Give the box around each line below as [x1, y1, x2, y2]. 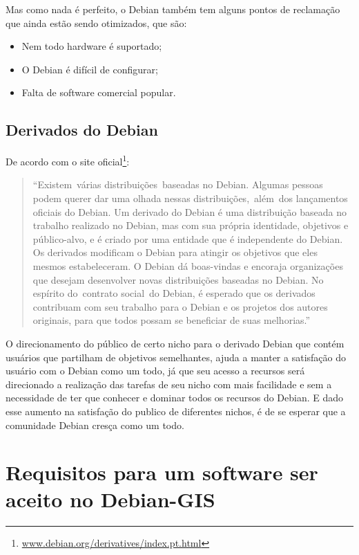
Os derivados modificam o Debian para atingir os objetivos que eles [32, 245, 318, 260]
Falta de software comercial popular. [21, 85, 176, 100]
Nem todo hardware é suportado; [21, 39, 162, 53]
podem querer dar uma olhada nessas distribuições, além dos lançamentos [32, 191, 348, 206]
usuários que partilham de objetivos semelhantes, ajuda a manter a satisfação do [6, 349, 346, 364]
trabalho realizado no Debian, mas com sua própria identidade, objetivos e [32, 218, 349, 233]
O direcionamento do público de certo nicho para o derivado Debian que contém [6, 336, 345, 350]
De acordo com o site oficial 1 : [6, 152, 130, 168]
